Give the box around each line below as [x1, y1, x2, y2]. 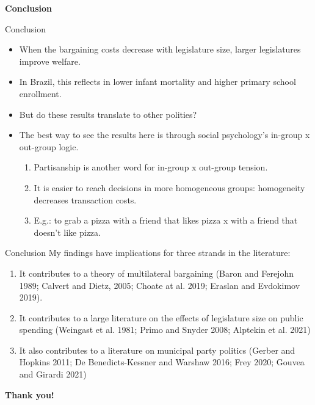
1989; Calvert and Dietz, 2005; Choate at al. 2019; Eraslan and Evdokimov [19, 279, 300, 291]
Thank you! [5, 388, 54, 401]
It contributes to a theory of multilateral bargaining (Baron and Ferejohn [19, 266, 294, 279]
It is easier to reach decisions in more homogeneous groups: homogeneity [34, 181, 305, 194]
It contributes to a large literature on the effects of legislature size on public [19, 311, 303, 324]
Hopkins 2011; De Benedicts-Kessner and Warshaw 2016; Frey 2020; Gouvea [19, 356, 305, 368]
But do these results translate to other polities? [19, 108, 197, 120]
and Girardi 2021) [19, 368, 87, 381]
